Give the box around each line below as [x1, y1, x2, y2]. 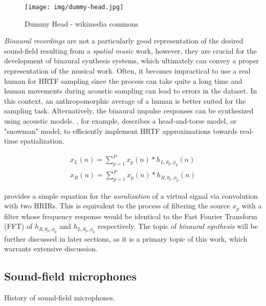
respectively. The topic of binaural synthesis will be [98, 221, 258, 231]
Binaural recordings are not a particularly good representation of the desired [4, 35, 243, 46]
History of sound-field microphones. [4, 292, 115, 303]
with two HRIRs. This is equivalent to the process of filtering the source [4, 200, 230, 211]
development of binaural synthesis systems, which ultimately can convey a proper [4, 55, 259, 66]
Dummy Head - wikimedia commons [25, 18, 139, 29]
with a [241, 200, 262, 211]
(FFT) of [4, 221, 33, 231]
